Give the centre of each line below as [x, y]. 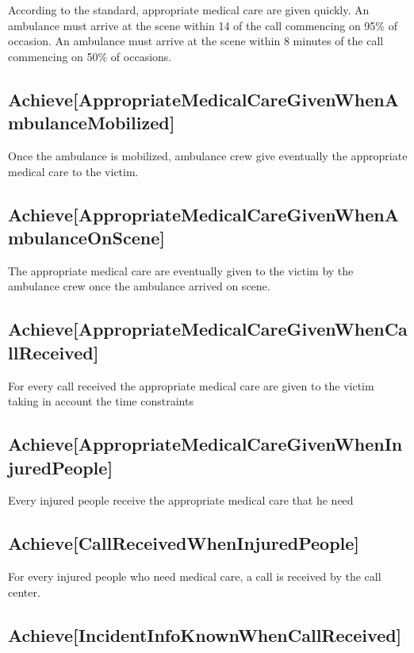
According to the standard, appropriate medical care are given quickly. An [189, 10]
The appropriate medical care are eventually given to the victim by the [181, 270]
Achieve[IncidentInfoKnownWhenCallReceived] [205, 634]
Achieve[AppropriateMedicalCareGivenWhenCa [208, 329]
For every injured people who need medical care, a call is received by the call [195, 576]
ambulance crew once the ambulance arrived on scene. [139, 286]
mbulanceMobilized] [92, 123]
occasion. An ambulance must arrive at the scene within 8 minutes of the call [196, 41]
